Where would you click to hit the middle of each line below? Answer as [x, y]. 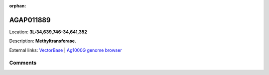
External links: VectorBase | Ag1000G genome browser [66, 50]
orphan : [18, 6]
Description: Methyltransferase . [43, 41]
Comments [23, 63]
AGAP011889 [30, 20]
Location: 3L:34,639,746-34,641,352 [48, 32]
